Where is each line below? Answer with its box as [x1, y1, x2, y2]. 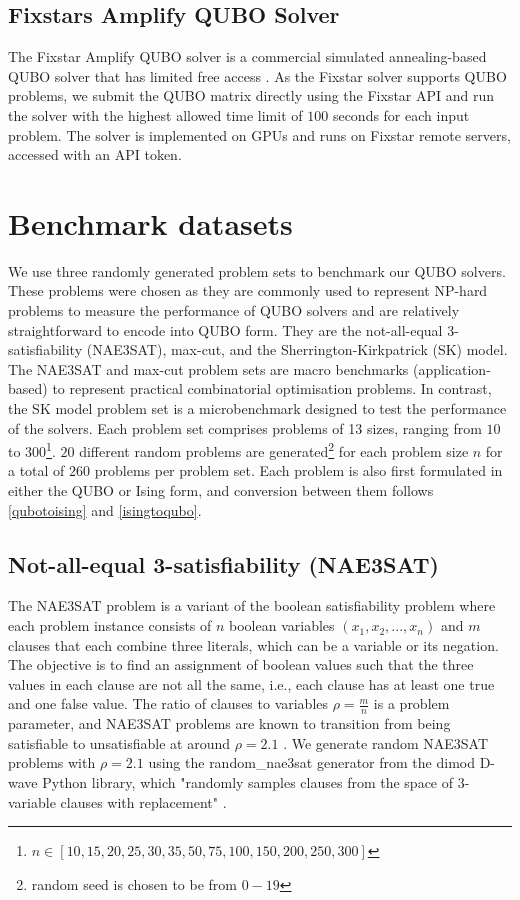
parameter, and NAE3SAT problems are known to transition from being [8, 713, 451, 734]
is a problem [373, 693, 450, 714]
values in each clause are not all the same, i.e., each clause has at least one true [8, 673, 495, 694]
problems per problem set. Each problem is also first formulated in [94, 460, 503, 481]
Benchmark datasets [8, 202, 293, 243]
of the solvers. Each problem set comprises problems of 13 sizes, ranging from [8, 417, 482, 438]
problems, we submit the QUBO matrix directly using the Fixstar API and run [8, 85, 495, 106]
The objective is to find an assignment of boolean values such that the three [8, 654, 474, 675]
